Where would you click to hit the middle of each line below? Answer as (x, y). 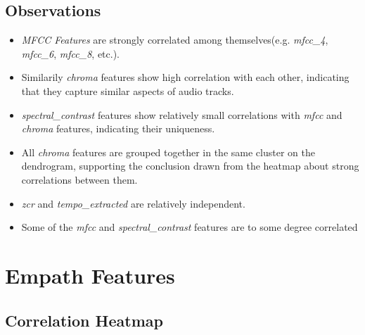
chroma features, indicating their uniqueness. (118, 128)
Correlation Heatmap (84, 320)
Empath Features (90, 275)
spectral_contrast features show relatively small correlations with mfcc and (182, 114)
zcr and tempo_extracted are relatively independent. (133, 203)
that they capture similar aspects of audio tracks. (128, 90)
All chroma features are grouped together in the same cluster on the (168, 152)
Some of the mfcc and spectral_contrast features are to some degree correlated (190, 227)
